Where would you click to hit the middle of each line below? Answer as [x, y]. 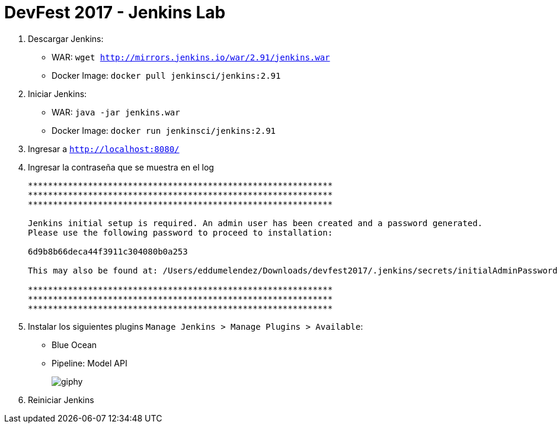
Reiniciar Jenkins [61, 400]
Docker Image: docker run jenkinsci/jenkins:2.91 [164, 130]
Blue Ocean [74, 345]
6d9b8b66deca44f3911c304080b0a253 [108, 251]
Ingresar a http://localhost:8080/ [104, 149]
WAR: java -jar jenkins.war [116, 112]
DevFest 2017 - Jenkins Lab [115, 12]
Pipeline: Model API [90, 363]
